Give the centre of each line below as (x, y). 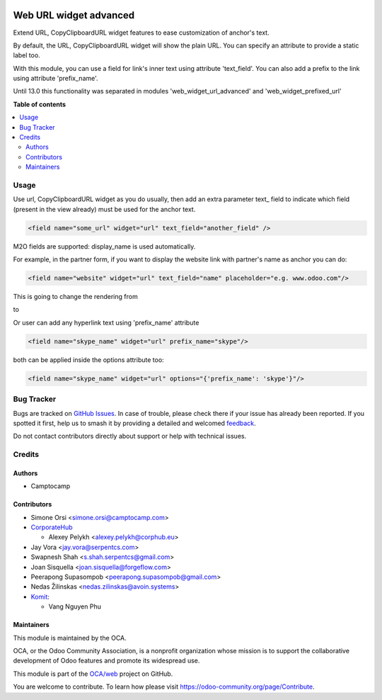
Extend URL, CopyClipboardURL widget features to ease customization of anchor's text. (141, 33)
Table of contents (40, 104)
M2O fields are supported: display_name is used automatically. (104, 246)
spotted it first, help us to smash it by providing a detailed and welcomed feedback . (134, 423)
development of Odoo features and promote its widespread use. (106, 661)
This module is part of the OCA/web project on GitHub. (93, 674)
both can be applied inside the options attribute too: (88, 360)
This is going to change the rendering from (75, 297)
